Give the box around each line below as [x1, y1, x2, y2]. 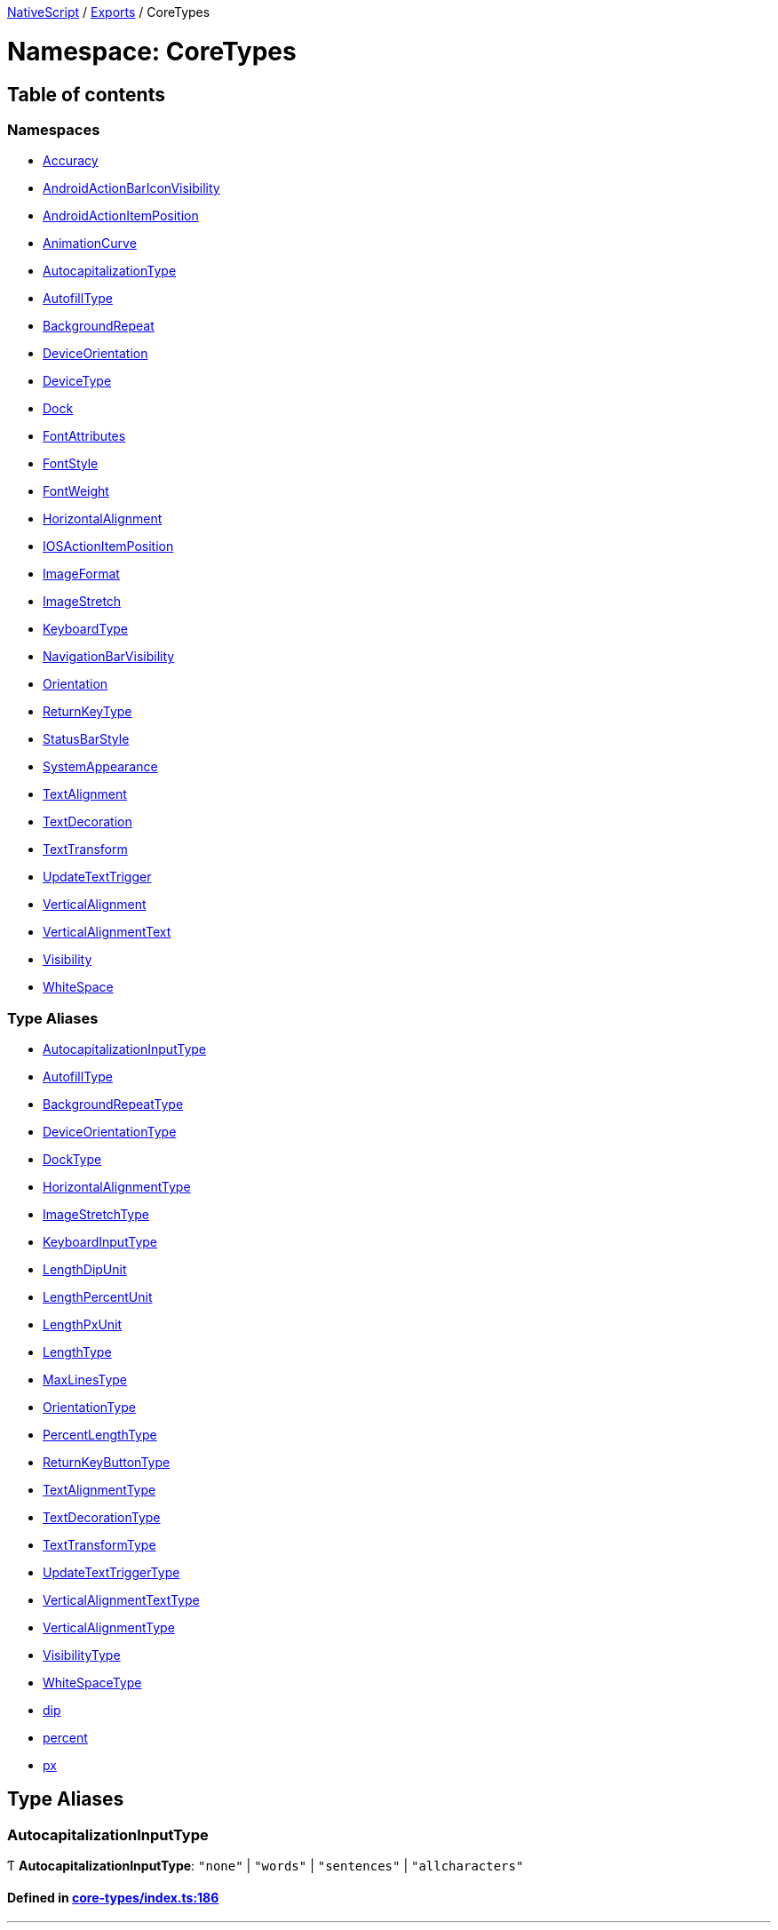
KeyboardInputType [43, 1234, 158, 1250]
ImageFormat [43, 566, 120, 582]
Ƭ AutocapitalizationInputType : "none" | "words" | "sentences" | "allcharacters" [7, 1858, 524, 1874]
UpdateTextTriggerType [43, 1565, 180, 1581]
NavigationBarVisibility [43, 649, 175, 665]
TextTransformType [43, 1537, 156, 1553]
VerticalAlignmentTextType [43, 1592, 200, 1608]
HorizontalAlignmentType [43, 1179, 191, 1195]
